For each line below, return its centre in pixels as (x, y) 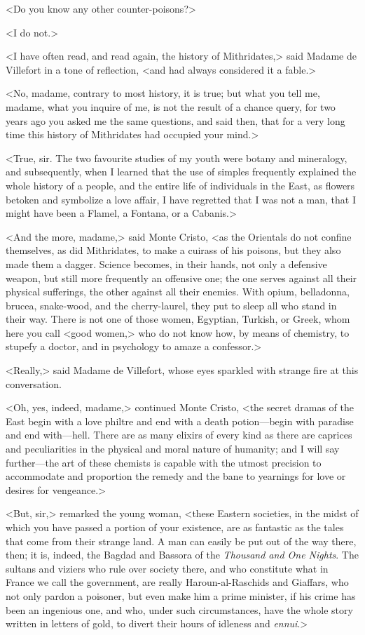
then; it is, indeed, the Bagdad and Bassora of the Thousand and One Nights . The (182, 555)
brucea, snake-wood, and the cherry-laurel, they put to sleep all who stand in (171, 305)
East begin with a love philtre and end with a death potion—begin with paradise (180, 421)
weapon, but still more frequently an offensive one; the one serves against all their (181, 278)
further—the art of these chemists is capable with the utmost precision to (164, 462)
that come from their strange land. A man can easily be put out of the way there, (181, 541)
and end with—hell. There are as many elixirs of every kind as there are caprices (179, 435)
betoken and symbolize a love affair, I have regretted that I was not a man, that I (181, 199)
